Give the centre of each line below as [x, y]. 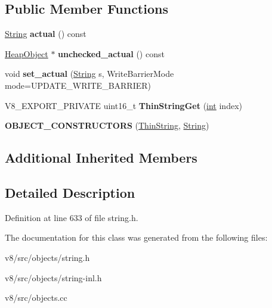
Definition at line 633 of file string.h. [72, 217]
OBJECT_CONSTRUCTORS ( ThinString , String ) [107, 125]
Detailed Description [70, 192]
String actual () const [46, 34]
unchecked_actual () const [111, 53]
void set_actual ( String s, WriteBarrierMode [89, 74]
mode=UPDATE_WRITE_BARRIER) [78, 85]
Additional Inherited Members [101, 158]
